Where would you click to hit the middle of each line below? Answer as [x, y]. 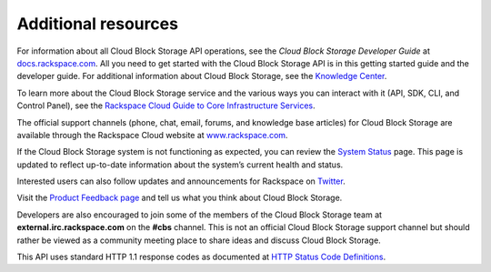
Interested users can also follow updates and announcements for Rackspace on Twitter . [181, 181]
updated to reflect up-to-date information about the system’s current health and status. [180, 165]
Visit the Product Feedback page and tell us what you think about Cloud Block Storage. [180, 198]
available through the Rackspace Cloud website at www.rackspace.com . [152, 135]
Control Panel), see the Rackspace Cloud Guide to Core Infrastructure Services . [166, 106]
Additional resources [98, 24]
